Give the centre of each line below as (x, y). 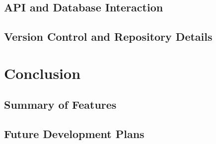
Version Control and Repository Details (108, 36)
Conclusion (42, 73)
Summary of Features (60, 105)
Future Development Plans (74, 134)
